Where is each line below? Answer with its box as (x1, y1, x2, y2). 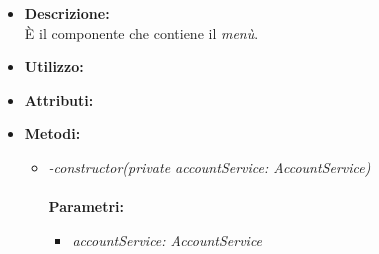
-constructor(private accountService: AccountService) (48, 156, 371, 177)
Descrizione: (24, 3, 110, 23)
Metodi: (24, 123, 81, 144)
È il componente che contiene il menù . (24, 22, 259, 43)
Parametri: (48, 196, 125, 217)
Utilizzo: (24, 56, 84, 77)
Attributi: (24, 89, 94, 110)
